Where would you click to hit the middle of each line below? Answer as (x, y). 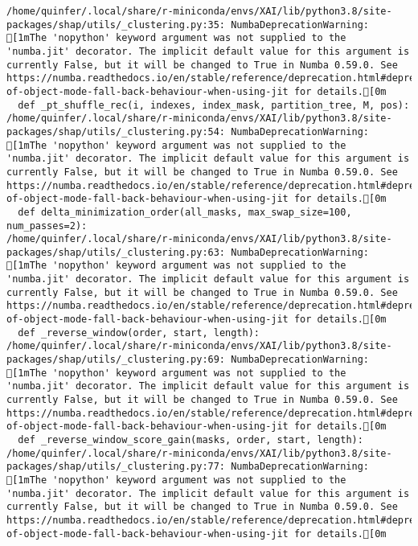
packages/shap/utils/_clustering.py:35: (116, 25)
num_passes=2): (47, 226)
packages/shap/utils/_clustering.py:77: (116, 467)
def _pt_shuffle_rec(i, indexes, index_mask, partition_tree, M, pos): (214, 105)
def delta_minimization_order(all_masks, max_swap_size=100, (185, 212)
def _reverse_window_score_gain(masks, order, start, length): (191, 440)
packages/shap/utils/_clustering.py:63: (116, 252)
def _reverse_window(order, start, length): (139, 333)
